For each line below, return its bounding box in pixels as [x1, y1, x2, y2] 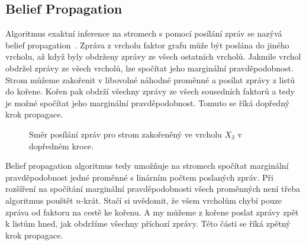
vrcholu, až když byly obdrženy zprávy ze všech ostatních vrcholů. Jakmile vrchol [5, 50, 301, 63]
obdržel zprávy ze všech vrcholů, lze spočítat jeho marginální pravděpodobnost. [5, 61, 294, 74]
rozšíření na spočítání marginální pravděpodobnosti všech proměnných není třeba [5, 182, 300, 195]
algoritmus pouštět [5, 194, 73, 206]
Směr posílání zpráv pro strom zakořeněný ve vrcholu [29, 128, 222, 140]
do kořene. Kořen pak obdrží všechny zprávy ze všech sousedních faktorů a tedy [5, 85, 295, 97]
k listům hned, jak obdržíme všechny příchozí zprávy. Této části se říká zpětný [5, 217, 291, 230]
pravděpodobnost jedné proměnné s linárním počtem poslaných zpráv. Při [5, 171, 273, 183]
